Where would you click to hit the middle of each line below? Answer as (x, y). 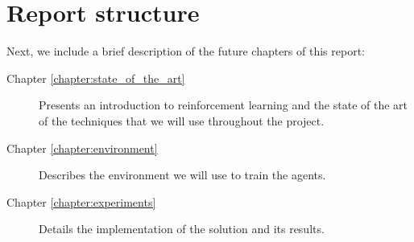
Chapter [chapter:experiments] (81, 201)
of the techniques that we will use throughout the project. (182, 120)
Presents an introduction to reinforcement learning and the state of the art (224, 105)
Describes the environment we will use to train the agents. (182, 175)
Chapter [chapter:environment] (82, 148)
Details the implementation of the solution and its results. (182, 229)
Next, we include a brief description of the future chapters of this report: (186, 51)
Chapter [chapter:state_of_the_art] (96, 78)
